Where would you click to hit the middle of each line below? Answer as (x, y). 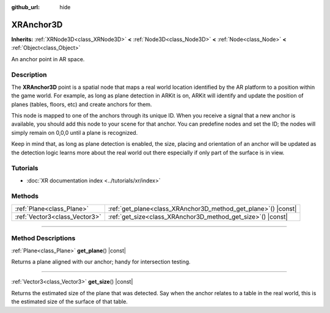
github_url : (25, 7)
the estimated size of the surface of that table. (70, 302)
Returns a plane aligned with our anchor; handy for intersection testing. (101, 262)
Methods (25, 196)
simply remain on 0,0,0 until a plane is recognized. (75, 132)
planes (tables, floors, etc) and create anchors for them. (82, 104)
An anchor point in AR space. (48, 59)
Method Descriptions (43, 238)
